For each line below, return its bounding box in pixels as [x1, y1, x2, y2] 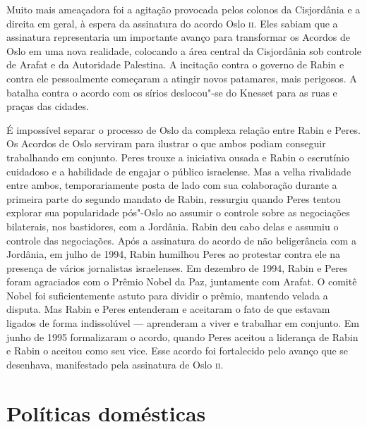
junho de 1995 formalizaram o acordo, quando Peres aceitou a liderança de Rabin [6, 329, 359, 344]
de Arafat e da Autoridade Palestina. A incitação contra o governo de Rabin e [6, 57, 344, 72]
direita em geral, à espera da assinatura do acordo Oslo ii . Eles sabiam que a [6, 16, 338, 30]
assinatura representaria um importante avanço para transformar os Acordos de [6, 30, 350, 44]
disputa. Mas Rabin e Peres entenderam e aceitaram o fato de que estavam [6, 302, 330, 316]
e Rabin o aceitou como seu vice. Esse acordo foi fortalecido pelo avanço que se [6, 343, 349, 358]
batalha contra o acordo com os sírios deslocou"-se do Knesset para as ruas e [6, 85, 337, 99]
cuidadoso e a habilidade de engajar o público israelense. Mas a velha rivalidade [6, 163, 351, 178]
